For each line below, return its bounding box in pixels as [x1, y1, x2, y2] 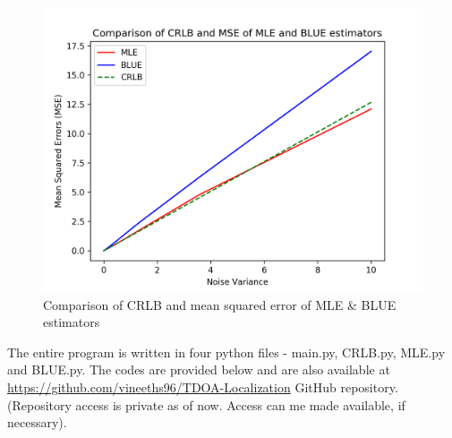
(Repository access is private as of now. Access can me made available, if [7, 395, 405, 414]
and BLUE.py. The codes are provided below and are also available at [7, 360, 390, 379]
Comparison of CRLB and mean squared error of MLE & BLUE [43, 295, 397, 313]
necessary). [7, 413, 67, 432]
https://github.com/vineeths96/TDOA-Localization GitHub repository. [7, 377, 398, 396]
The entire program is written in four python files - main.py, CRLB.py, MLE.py [7, 342, 446, 361]
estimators [43, 313, 100, 331]
